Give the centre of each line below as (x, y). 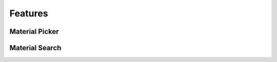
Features (29, 13)
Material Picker (34, 32)
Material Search (35, 48)
